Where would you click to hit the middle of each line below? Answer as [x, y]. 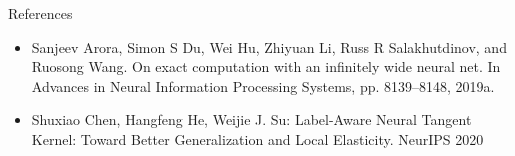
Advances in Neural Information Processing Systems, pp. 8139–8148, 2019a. [263, 85]
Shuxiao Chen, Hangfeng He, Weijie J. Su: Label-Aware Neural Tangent [251, 119]
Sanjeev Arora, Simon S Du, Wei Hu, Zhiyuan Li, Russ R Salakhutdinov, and [269, 46]
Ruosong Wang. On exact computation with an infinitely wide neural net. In [266, 66]
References [40, 13]
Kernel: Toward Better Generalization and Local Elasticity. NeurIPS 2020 [257, 138]
